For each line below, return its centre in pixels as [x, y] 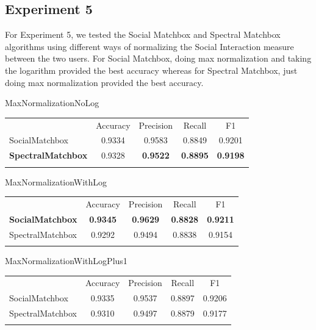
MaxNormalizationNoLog [52, 103]
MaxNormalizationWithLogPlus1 [66, 260]
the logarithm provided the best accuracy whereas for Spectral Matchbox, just [151, 70]
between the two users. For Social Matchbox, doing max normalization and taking [158, 58]
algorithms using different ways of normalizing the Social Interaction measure [149, 46]
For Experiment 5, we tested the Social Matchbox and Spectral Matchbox [143, 34]
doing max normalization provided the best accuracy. [104, 82]
